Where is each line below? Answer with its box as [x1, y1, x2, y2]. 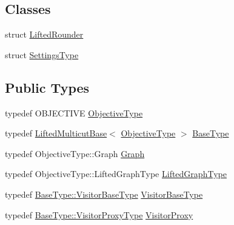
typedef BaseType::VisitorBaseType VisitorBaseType [5, 187, 203, 200]
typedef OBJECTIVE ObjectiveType [5, 106, 143, 119]
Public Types [5, 78, 90, 96]
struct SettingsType [5, 48, 79, 61]
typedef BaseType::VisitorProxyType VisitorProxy [5, 208, 193, 221]
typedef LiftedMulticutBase [5, 127, 107, 139]
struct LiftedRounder [5, 28, 84, 41]
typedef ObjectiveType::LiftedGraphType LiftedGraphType [5, 167, 227, 180]
